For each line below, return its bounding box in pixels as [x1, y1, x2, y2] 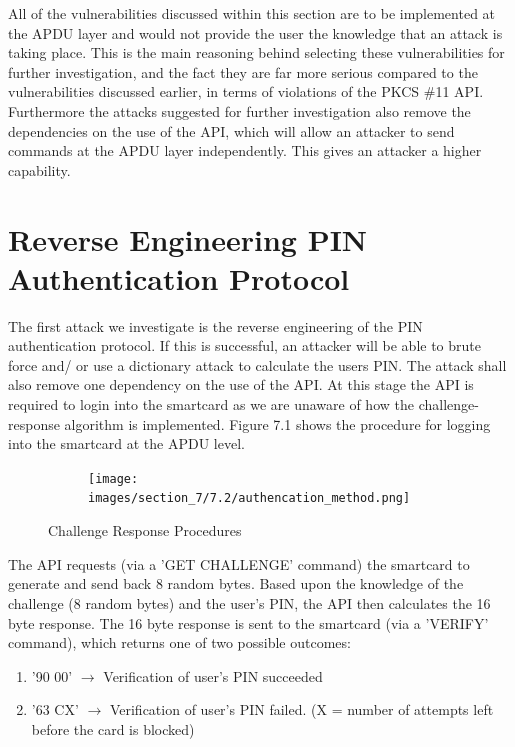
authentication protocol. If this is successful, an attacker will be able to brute [8, 335, 482, 356]
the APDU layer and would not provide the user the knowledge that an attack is [8, 22, 503, 43]
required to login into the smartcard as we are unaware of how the [8, 394, 414, 415]
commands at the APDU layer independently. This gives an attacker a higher [8, 140, 482, 161]
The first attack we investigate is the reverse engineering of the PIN [8, 315, 423, 336]
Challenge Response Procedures [48, 520, 242, 541]
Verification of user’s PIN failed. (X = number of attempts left [109, 699, 494, 720]
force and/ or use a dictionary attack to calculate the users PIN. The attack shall [8, 354, 507, 375]
